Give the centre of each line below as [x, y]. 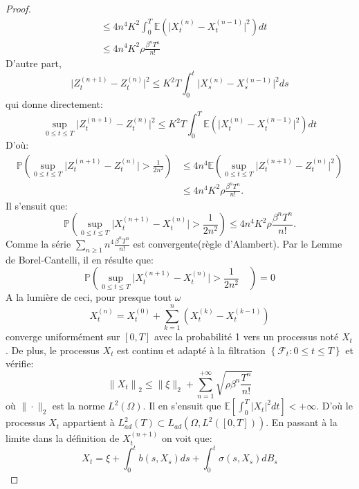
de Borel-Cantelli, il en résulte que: [80, 259]
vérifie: [20, 363]
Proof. [18, 8]
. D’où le [334, 406]
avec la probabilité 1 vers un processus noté [246, 336]
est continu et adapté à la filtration [191, 350]
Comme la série [38, 243]
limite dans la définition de [63, 438]
